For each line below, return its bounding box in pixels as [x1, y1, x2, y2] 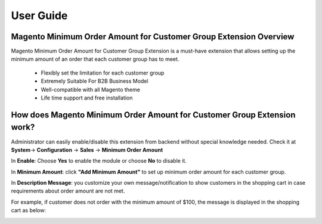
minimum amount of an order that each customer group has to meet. [11, 55, 179, 63]
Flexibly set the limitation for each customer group [41, 69, 165, 76]
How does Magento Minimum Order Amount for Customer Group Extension [11, 110, 296, 120]
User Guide [11, 9, 68, 22]
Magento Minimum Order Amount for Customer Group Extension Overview [11, 32, 295, 42]
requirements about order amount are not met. [11, 188, 125, 195]
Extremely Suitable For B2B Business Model [41, 77, 148, 85]
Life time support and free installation [41, 94, 133, 101]
